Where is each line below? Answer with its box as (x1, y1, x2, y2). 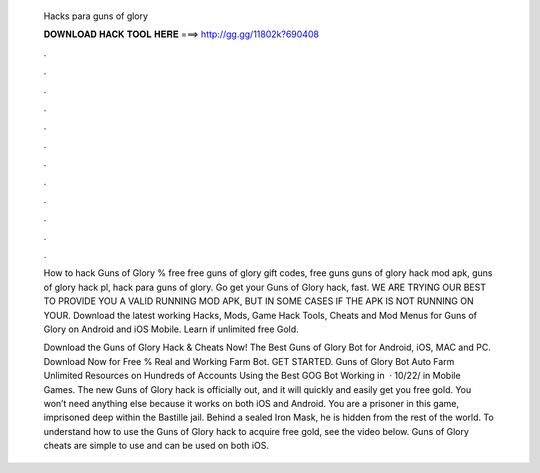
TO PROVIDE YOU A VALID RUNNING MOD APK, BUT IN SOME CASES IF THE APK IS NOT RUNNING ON (43, 295, 474, 307)
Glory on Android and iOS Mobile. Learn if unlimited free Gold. (43, 323, 299, 335)
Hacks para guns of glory (43, 10, 149, 22)
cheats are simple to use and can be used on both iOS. (43, 440, 270, 452)
